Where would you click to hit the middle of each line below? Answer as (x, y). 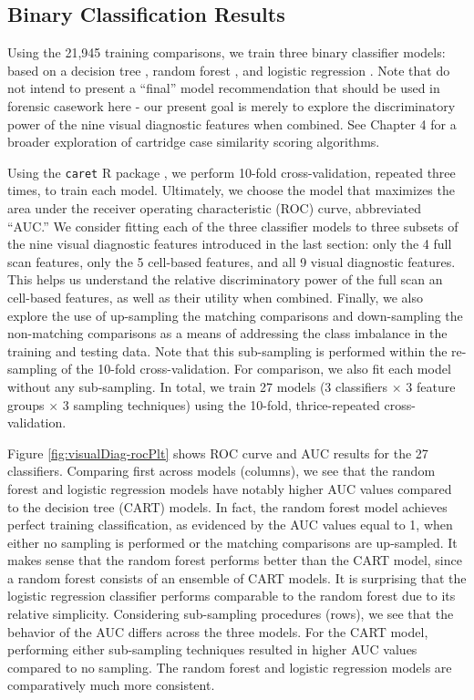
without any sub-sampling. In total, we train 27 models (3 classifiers (198, 386)
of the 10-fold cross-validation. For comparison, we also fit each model (256, 369)
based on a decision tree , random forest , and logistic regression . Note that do (229, 70)
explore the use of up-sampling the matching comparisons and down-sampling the (235, 315)
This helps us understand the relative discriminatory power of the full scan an (225, 279)
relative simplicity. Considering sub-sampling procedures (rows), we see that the (231, 614)
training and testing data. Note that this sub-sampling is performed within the (227, 350)
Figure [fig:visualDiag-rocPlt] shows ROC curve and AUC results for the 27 (218, 453)
